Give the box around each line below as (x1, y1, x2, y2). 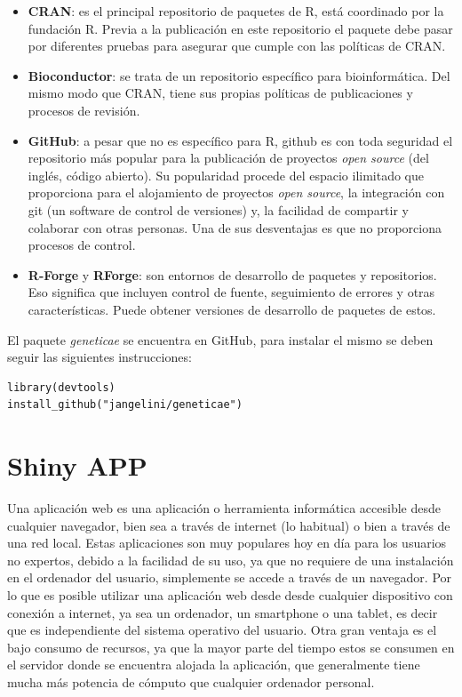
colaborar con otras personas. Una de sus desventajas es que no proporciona (28, 218, 442, 236)
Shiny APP (7, 447, 147, 484)
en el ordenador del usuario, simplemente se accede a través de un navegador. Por (7, 568, 452, 587)
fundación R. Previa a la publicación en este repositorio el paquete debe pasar (28, 19, 453, 37)
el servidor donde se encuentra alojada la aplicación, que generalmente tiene (7, 655, 420, 674)
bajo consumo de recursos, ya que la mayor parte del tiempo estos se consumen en (7, 637, 455, 656)
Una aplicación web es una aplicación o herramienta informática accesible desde (7, 499, 441, 517)
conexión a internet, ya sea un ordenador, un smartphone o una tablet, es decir (7, 603, 438, 621)
